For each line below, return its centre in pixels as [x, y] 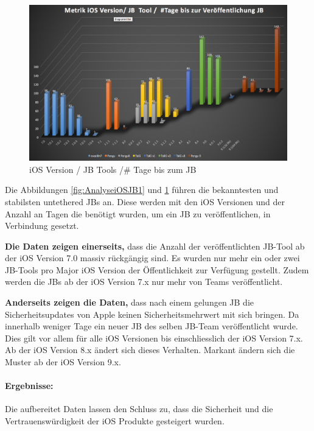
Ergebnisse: [29, 386]
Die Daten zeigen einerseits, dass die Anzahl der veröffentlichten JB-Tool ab [155, 246]
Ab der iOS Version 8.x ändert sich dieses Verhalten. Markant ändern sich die [150, 350]
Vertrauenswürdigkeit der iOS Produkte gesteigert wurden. [115, 421]
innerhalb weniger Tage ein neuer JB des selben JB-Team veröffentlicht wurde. [152, 326]
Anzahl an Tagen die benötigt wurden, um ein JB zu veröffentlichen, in [138, 213]
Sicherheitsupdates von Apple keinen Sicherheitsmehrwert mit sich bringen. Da [152, 314]
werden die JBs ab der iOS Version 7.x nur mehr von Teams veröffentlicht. [144, 282]
